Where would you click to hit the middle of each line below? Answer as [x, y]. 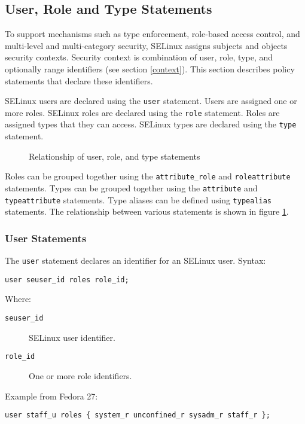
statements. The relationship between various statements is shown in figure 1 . [147, 211]
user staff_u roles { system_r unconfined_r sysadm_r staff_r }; [138, 415]
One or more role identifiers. [80, 375]
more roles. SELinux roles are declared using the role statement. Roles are [142, 112]
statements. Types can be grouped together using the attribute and [131, 187]
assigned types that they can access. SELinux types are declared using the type [151, 124]
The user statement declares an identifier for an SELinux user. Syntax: [135, 260]
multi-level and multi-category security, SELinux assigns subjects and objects [146, 45]
